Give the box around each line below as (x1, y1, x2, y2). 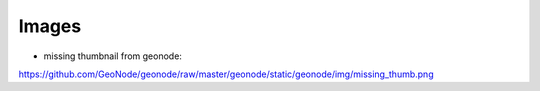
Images (18, 15, 82, 37)
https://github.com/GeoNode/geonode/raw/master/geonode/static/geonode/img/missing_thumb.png (18, 68, 434, 80)
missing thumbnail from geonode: (43, 50, 182, 62)
